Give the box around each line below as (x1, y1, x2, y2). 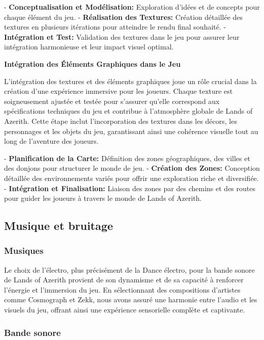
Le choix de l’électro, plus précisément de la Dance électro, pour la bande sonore (4, 264, 255, 275)
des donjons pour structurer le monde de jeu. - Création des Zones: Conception (4, 163, 260, 173)
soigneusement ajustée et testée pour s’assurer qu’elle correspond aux (4, 95, 220, 106)
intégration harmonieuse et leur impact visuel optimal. (4, 41, 174, 52)
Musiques (4, 244, 44, 257)
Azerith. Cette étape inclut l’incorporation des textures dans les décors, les (4, 115, 237, 126)
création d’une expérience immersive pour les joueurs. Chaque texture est (4, 86, 233, 96)
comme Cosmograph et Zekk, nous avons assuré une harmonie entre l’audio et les (4, 294, 257, 305)
